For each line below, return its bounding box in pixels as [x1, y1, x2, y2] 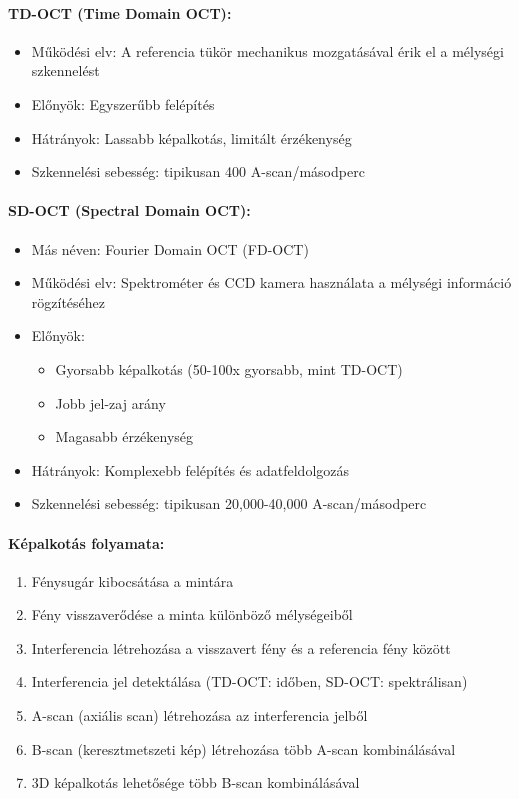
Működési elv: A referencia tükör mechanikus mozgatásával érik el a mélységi [31, 40, 504, 61]
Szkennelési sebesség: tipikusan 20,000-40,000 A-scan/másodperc [31, 493, 427, 514]
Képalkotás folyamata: [8, 532, 165, 553]
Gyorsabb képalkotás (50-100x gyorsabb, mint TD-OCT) [55, 358, 403, 379]
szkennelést [31, 60, 100, 81]
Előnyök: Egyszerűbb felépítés [31, 93, 215, 114]
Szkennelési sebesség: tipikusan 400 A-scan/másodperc [31, 161, 365, 182]
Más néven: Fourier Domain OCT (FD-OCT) [31, 238, 309, 259]
